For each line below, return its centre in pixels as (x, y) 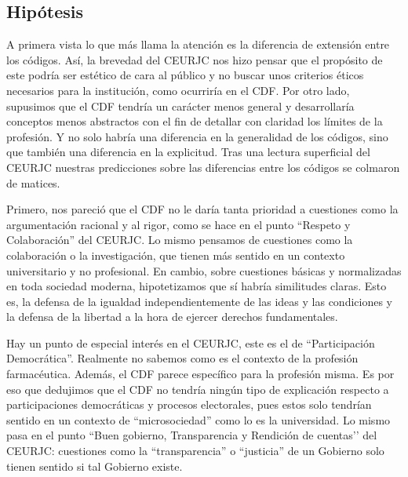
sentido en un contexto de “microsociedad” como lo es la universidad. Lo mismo (199, 419)
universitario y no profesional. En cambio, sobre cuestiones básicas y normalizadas (204, 270)
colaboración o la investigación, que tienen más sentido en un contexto (176, 255)
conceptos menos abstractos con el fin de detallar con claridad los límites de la (195, 121)
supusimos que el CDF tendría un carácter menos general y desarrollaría (180, 106)
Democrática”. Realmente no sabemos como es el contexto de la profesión (182, 358)
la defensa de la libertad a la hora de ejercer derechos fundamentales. (172, 317)
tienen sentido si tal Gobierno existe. (95, 466)
